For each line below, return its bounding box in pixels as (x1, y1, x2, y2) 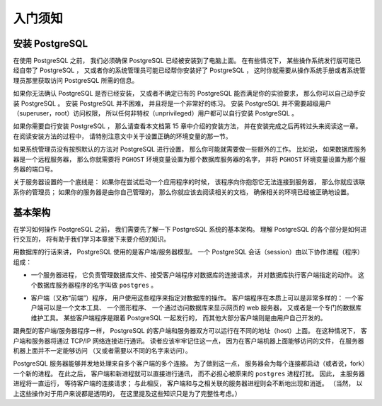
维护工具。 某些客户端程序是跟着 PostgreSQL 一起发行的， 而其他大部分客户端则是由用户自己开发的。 (30, 313, 327, 322)
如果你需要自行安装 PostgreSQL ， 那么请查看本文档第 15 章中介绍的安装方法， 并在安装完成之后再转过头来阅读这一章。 (13, 122, 362, 130)
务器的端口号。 (13, 164, 57, 173)
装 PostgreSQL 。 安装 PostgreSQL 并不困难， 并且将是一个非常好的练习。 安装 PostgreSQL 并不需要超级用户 (13, 99, 332, 108)
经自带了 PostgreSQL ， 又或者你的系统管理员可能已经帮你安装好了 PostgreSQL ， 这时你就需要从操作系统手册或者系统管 (13, 66, 366, 74)
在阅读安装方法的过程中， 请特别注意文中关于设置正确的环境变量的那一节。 (13, 132, 232, 140)
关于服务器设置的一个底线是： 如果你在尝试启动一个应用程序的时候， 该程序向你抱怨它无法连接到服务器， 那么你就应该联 (13, 178, 366, 186)
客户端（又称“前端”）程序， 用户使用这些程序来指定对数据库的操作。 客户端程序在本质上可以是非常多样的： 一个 (30, 294, 358, 302)
